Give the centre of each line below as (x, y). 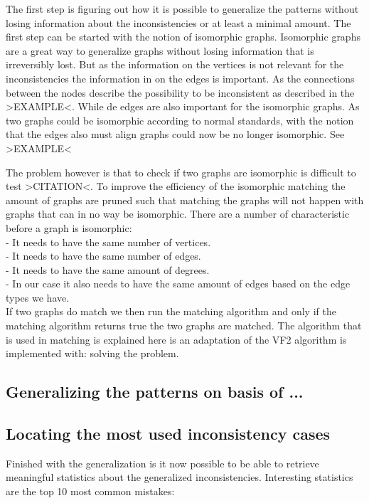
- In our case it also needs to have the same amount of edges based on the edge (178, 284)
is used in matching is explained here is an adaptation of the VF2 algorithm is (176, 339)
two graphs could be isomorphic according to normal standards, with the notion (180, 120)
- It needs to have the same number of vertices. (108, 242)
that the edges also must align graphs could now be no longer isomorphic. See (175, 134)
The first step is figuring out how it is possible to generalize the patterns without (182, 9)
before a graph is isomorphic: (69, 227)
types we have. (38, 297)
